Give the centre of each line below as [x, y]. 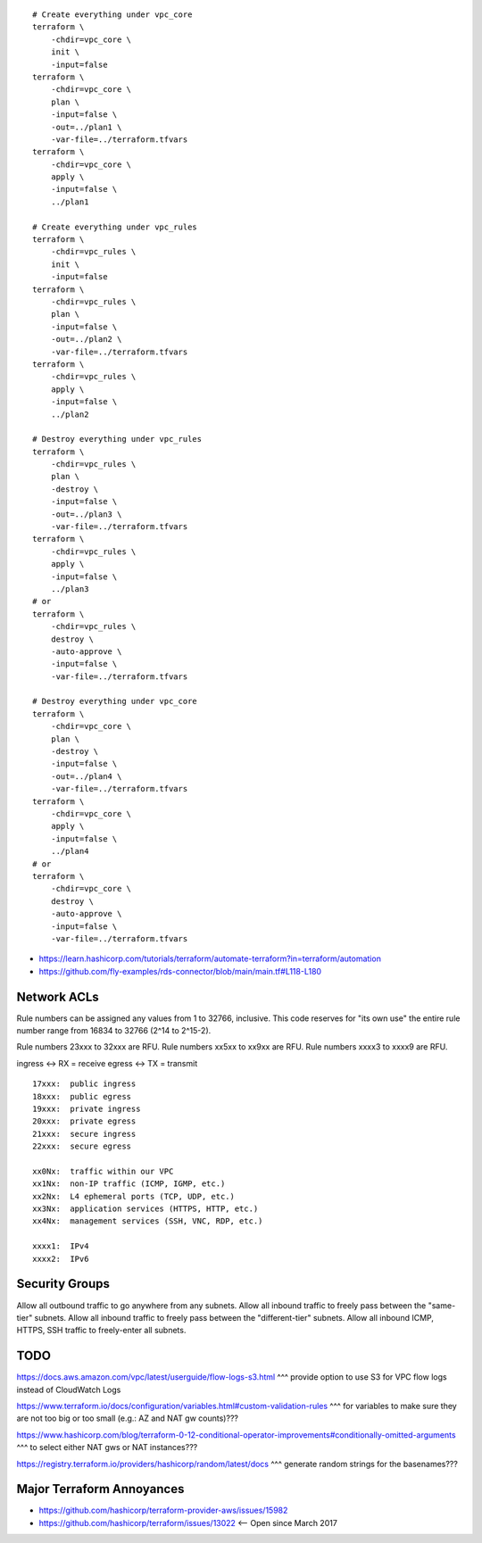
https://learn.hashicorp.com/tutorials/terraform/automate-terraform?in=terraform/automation [210, 958]
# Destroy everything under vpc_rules [117, 439]
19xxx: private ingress [87, 1108]
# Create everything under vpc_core [112, 15]
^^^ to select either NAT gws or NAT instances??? [107, 1448]
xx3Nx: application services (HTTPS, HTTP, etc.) [145, 1209]
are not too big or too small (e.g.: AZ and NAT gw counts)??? [127, 1418]
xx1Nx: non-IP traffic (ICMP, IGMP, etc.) [129, 1184]
